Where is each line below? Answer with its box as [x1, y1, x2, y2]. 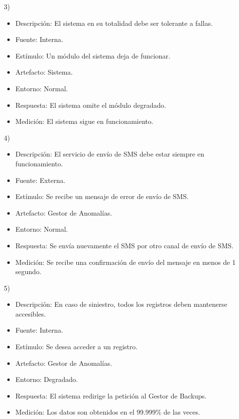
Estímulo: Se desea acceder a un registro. [15, 341, 138, 352]
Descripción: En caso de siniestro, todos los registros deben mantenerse [15, 299, 227, 309]
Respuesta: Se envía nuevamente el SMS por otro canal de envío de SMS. [15, 240, 234, 250]
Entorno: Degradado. [15, 374, 78, 384]
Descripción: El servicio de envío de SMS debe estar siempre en [15, 149, 204, 159]
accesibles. [15, 308, 46, 319]
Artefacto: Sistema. [15, 67, 73, 77]
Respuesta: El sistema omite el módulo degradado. [15, 100, 166, 110]
